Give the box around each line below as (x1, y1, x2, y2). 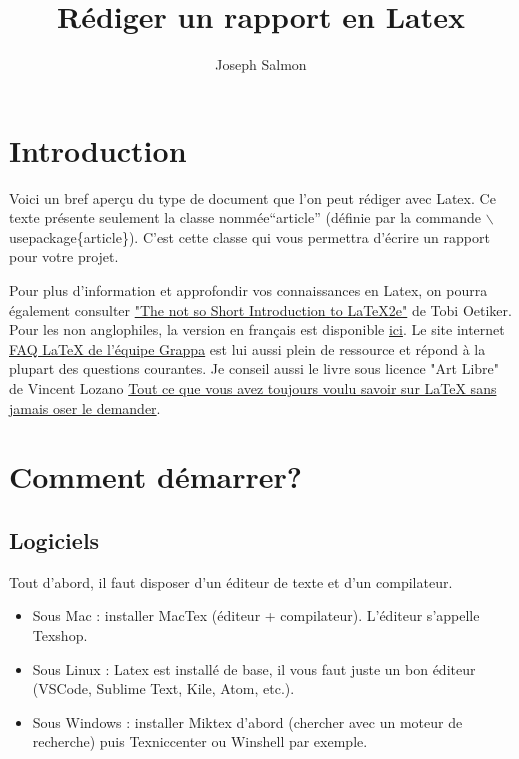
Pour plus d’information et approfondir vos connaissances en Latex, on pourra (9, 280, 488, 301)
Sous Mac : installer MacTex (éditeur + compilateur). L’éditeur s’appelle (32, 605, 480, 626)
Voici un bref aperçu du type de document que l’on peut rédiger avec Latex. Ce (9, 187, 496, 208)
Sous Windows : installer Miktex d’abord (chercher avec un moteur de (32, 711, 463, 732)
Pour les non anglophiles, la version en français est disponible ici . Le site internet (9, 319, 505, 340)
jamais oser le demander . (9, 397, 161, 418)
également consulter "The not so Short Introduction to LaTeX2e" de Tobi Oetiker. (9, 299, 512, 320)
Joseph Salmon (215, 54, 307, 75)
